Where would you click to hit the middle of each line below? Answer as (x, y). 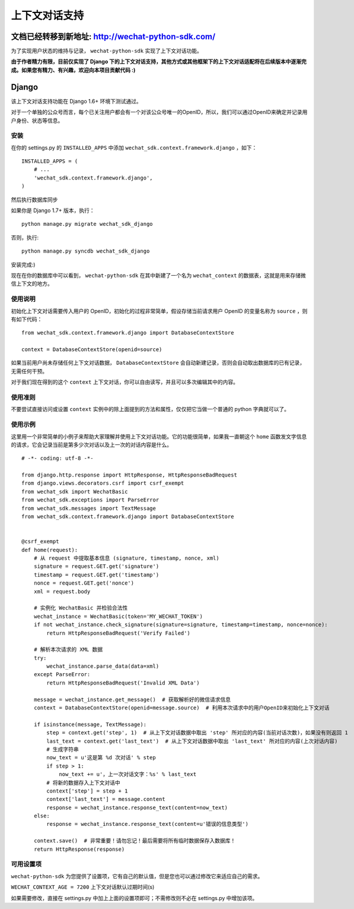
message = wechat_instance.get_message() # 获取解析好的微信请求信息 (132, 699)
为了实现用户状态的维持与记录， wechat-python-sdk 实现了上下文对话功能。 (107, 51)
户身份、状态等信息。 (37, 120)
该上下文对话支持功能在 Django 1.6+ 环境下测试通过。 (76, 101)
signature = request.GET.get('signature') (96, 566)
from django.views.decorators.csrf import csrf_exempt (103, 483)
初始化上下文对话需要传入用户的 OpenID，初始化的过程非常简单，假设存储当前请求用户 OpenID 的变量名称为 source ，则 (159, 311)
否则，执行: (25, 237)
